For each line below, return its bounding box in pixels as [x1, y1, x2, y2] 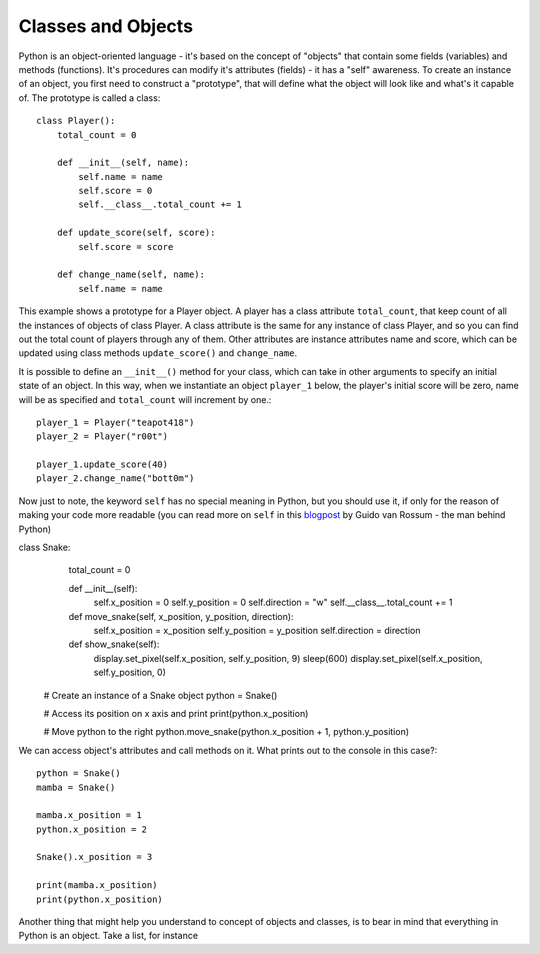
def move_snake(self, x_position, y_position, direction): [68, 610, 294, 622]
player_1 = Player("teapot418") [36, 416, 195, 428]
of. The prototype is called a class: [18, 91, 161, 104]
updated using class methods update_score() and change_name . [18, 347, 298, 359]
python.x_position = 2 [36, 823, 148, 835]
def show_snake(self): [68, 638, 160, 650]
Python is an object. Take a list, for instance [18, 930, 199, 942]
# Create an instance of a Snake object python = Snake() [43, 689, 278, 701]
